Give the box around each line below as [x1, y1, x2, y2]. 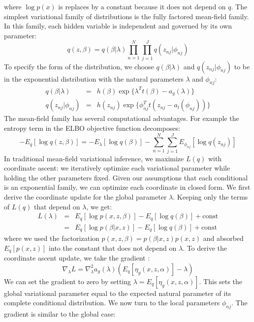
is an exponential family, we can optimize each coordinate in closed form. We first [4, 182, 251, 192]
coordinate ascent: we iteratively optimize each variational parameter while [4, 163, 230, 173]
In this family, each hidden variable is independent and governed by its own [4, 21, 232, 31]
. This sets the [199, 276, 242, 286]
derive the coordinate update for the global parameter [4, 192, 167, 202]
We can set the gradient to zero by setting [4, 276, 131, 286]
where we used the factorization [4, 233, 99, 243]
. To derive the [183, 242, 227, 253]
